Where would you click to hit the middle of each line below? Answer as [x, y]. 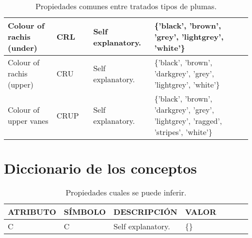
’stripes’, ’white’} [183, 132]
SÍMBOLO [85, 212]
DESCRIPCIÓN [145, 212]
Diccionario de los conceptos [101, 168]
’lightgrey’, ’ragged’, [188, 121]
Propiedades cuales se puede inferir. [126, 193]
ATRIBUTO [32, 212]
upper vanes [28, 121]
